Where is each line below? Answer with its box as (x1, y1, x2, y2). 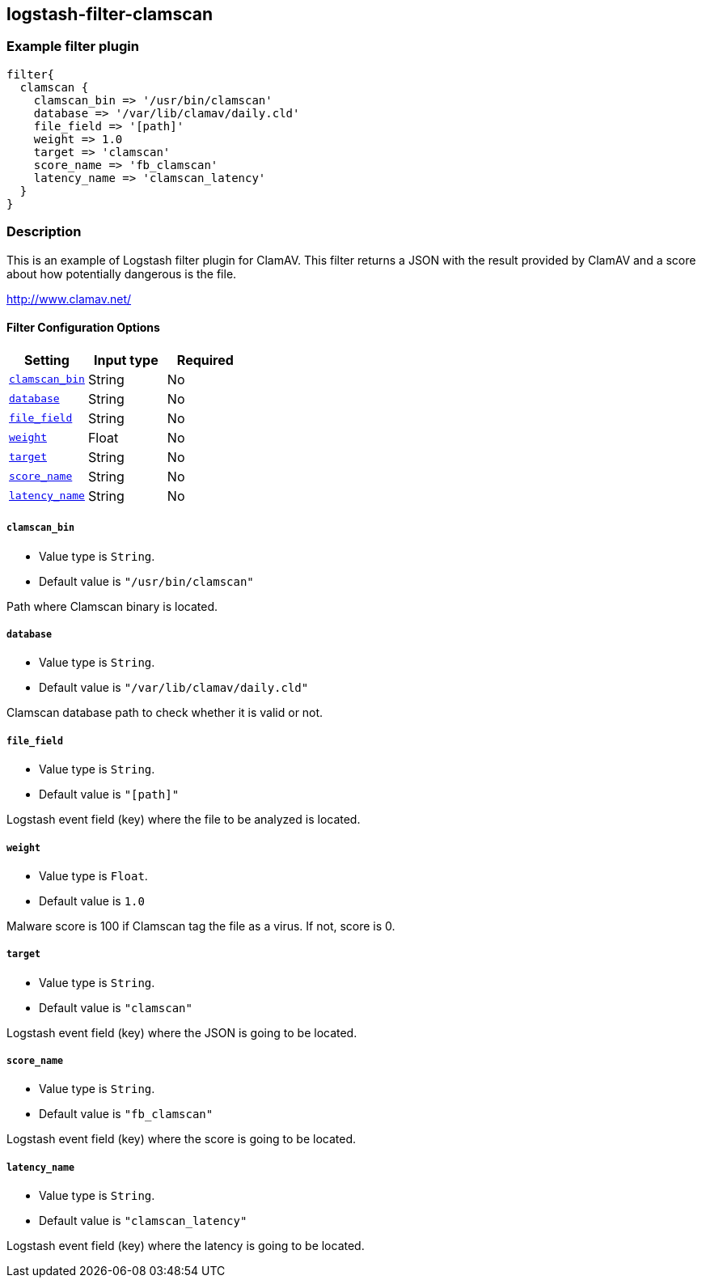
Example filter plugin (6, 38, 139, 55)
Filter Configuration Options (6, 320, 160, 335)
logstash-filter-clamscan (6, 4, 214, 24)
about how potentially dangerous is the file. (6, 266, 237, 281)
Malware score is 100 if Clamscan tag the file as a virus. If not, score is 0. (6, 918, 395, 933)
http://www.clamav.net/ (6, 291, 132, 306)
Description (6, 223, 82, 240)
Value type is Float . (39, 868, 148, 883)
